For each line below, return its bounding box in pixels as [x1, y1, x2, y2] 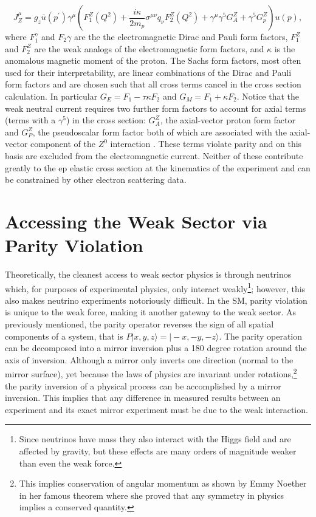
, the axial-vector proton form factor [160, 114, 295, 126]
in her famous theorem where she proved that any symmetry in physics [19, 488, 284, 501]
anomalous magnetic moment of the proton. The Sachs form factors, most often [5, 54, 301, 67]
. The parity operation [219, 329, 303, 342]
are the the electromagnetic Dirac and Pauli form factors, [74, 30, 288, 43]
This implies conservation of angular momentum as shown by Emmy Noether [19, 477, 307, 490]
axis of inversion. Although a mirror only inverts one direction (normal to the [5, 353, 294, 366]
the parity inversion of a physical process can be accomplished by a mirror [5, 379, 281, 392]
